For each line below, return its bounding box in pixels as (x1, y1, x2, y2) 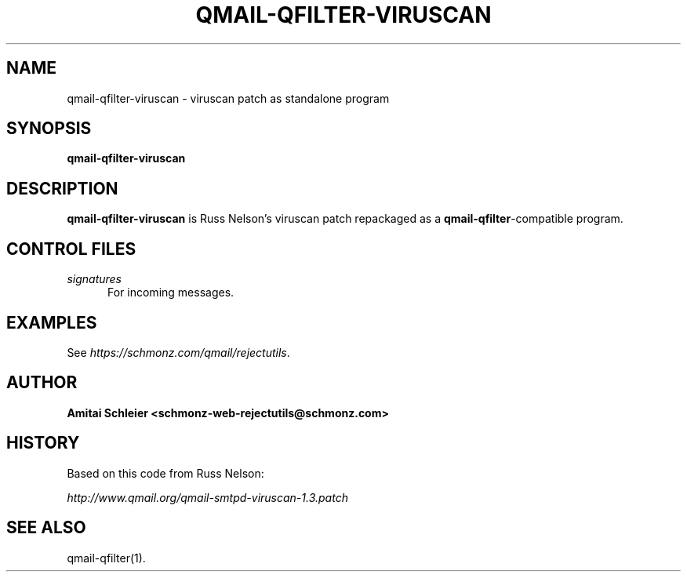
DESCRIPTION (6, 178, 118, 198)
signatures (67, 272, 122, 286)
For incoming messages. (107, 285, 234, 300)
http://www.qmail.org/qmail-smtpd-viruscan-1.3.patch (67, 490, 348, 504)
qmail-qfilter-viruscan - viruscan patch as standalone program (67, 91, 390, 105)
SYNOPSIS (6, 118, 92, 139)
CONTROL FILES (6, 238, 136, 259)
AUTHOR (6, 373, 78, 393)
